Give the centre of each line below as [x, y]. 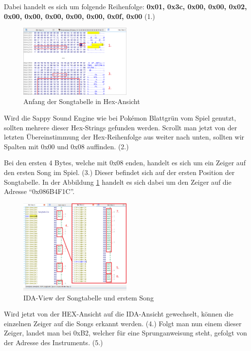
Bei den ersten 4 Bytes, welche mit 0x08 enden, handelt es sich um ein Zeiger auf [125, 163]
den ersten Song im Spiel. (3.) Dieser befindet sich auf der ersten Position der [119, 172]
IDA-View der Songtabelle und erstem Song [89, 297]
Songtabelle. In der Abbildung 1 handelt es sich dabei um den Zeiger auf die [118, 182]
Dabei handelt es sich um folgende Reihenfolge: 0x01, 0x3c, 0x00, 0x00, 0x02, [125, 6]
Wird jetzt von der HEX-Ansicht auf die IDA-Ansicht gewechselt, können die [119, 314]
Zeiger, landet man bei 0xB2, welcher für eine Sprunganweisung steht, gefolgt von [125, 333]
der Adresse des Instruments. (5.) [54, 342]
